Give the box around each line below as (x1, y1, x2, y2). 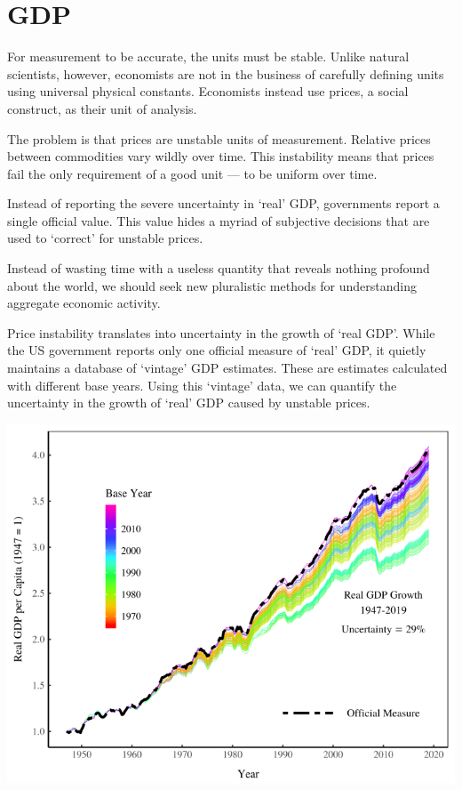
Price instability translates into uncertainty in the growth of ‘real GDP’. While (7, 323, 435, 342)
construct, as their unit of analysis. (7, 99, 197, 117)
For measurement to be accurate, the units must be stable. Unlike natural (7, 47, 410, 66)
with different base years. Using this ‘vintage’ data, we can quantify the (7, 375, 397, 394)
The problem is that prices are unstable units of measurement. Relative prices (7, 129, 431, 148)
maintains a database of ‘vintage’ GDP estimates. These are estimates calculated (7, 359, 448, 377)
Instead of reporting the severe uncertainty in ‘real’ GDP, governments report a (7, 194, 440, 213)
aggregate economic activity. (7, 294, 161, 312)
